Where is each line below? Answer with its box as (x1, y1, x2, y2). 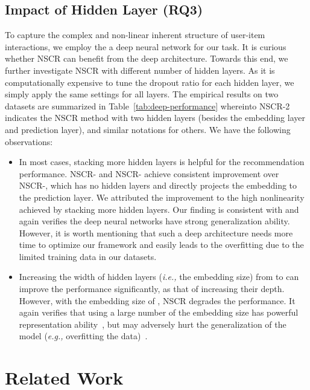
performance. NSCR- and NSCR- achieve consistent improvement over (19, 167, 279, 180)
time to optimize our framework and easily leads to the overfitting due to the (19, 238, 304, 251)
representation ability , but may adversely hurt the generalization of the (19, 317, 286, 330)
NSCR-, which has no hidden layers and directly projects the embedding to (19, 179, 297, 192)
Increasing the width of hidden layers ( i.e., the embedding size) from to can (19, 270, 299, 283)
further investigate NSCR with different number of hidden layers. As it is (5, 63, 275, 76)
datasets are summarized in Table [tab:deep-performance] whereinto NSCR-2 (5, 99, 290, 112)
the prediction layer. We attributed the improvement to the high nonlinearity (19, 190, 305, 203)
